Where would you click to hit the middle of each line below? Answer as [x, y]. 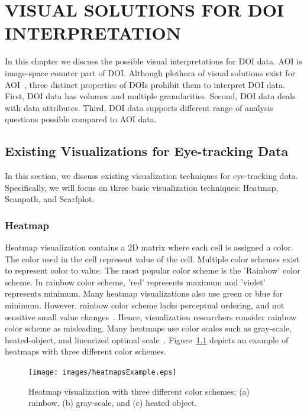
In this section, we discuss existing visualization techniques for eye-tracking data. [151, 176]
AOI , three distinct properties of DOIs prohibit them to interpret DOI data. [145, 84]
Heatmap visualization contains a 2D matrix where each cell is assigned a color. [149, 247]
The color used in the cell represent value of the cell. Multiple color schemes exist [152, 258]
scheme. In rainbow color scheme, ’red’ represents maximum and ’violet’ [135, 282]
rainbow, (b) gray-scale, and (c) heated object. [113, 403]
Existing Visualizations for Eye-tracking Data [147, 151]
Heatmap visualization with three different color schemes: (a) [139, 391]
